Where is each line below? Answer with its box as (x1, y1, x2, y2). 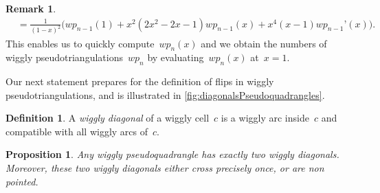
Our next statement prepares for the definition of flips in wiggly (5, 74, 274, 89)
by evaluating (147, 50, 204, 65)
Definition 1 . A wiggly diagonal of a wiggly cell (5, 111, 210, 125)
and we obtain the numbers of (201, 36, 327, 50)
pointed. (5, 174, 38, 188)
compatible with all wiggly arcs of (5, 124, 148, 138)
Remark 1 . (5, 1, 56, 15)
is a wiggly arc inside (221, 111, 309, 125)
